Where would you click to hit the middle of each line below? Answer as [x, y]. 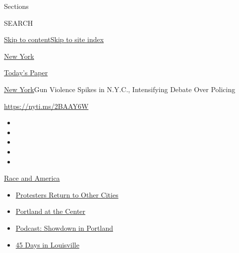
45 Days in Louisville [47, 244]
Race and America [32, 178]
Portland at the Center [51, 211]
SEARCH [19, 23]
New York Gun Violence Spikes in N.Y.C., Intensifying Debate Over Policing [120, 89]
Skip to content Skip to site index [54, 39]
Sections [16, 6]
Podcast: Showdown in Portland [64, 228]
